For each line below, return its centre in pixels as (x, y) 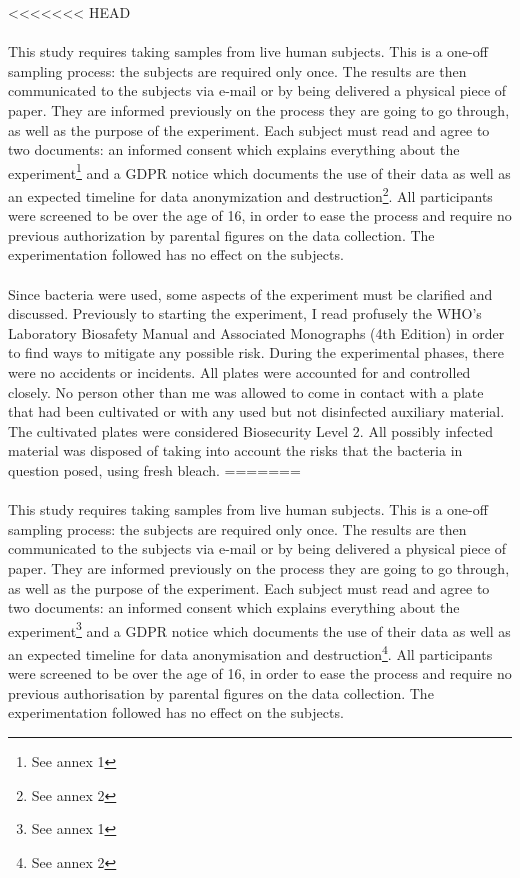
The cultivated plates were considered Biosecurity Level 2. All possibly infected (251, 430)
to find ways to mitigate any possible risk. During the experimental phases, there (256, 352)
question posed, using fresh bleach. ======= (154, 469)
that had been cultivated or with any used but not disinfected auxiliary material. (256, 411)
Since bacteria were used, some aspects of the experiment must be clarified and (250, 293)
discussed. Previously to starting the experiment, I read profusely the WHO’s (245, 313)
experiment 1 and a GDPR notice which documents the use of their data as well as (259, 171)
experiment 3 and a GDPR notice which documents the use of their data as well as (259, 629)
